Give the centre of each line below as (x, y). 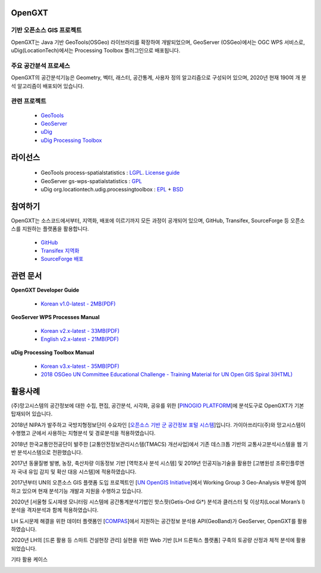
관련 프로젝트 (29, 101)
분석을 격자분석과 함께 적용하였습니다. (55, 510)
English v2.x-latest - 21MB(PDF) (80, 339)
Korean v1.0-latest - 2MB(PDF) (78, 304)
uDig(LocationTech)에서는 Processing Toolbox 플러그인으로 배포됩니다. (96, 51)
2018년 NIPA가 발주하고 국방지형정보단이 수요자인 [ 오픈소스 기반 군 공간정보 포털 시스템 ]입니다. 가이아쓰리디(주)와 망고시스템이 (158, 424)
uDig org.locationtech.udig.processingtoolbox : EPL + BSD (112, 189)
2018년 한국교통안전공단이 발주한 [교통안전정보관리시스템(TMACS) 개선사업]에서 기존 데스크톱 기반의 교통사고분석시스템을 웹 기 (160, 444)
